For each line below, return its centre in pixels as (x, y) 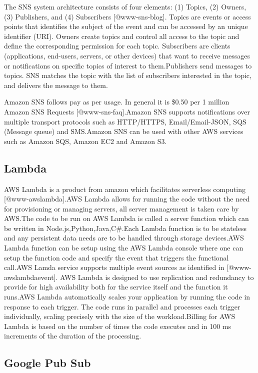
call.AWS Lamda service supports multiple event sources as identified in (114, 267)
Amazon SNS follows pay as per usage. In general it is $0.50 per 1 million (117, 102)
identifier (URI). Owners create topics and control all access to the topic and (122, 36)
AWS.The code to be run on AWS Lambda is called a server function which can (126, 218)
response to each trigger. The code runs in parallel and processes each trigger (122, 306)
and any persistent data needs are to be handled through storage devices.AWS (124, 238)
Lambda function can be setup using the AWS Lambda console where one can (124, 248)
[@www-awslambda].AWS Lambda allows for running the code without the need (127, 199)
